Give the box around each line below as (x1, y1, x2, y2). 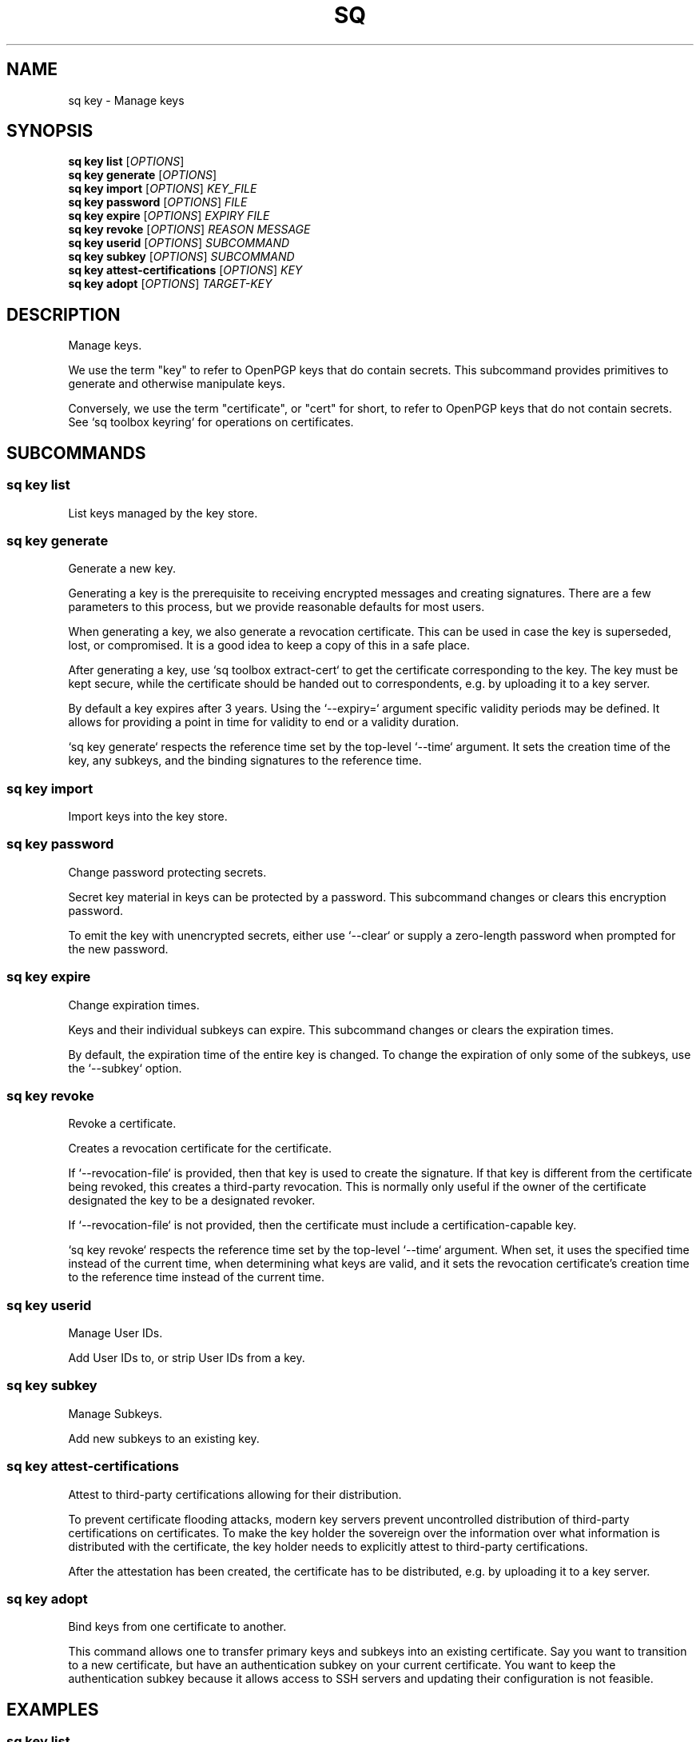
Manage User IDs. (68, 1326, 163, 1340)
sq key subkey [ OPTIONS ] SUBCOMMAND (68, 250, 295, 264)
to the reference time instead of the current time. (68, 1270, 324, 1285)
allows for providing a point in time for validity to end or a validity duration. (68, 715, 459, 729)
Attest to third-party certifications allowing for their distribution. (68, 1487, 402, 1501)
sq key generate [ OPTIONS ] (68, 168, 217, 182)
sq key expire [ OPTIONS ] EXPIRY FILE (68, 209, 270, 223)
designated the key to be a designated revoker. (68, 1193, 316, 1208)
